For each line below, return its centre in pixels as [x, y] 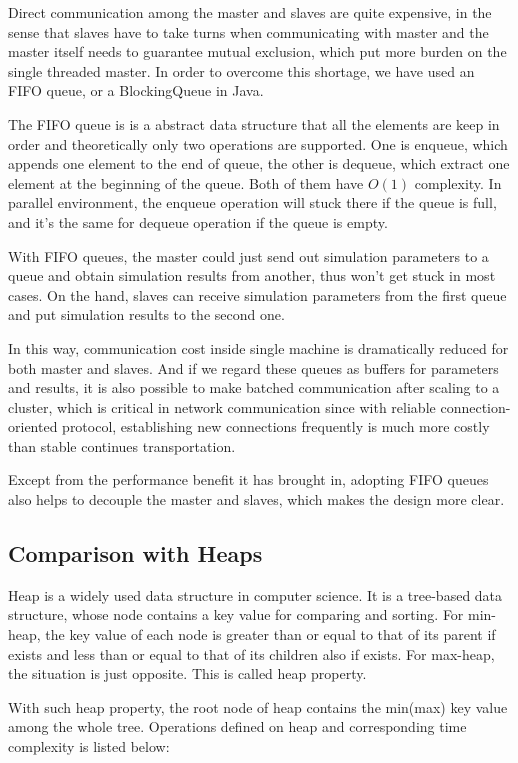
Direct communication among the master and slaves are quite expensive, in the [250, 12]
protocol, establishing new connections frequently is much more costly [276, 426]
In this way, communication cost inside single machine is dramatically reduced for [258, 347]
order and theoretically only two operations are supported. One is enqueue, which [258, 143]
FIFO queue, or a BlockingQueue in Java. [136, 90]
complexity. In [458, 182]
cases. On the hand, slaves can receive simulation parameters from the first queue [257, 294]
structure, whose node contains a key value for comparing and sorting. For [236, 614]
